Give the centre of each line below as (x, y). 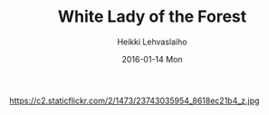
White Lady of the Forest (152, 17)
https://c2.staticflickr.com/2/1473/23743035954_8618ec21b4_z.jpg (134, 101)
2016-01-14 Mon (152, 59)
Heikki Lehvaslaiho (152, 42)
